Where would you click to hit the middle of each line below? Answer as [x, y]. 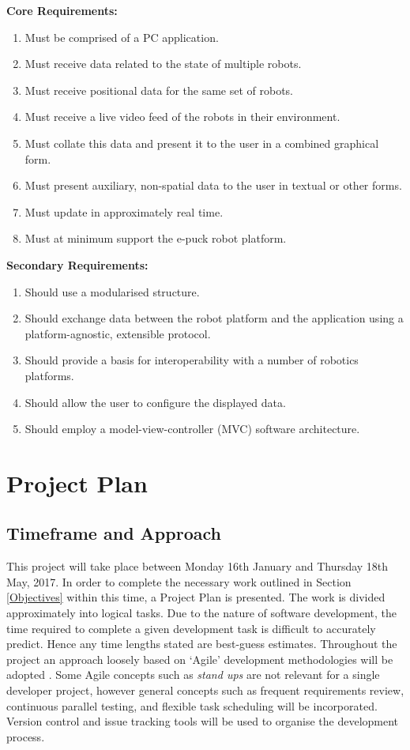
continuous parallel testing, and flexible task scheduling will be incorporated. [192, 705]
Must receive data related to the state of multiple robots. [163, 64]
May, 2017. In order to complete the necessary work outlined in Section [179, 581]
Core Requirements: [62, 10]
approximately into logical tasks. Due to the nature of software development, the [202, 613]
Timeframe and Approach [114, 533]
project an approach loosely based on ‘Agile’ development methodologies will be [200, 659]
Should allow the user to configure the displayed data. [155, 402]
